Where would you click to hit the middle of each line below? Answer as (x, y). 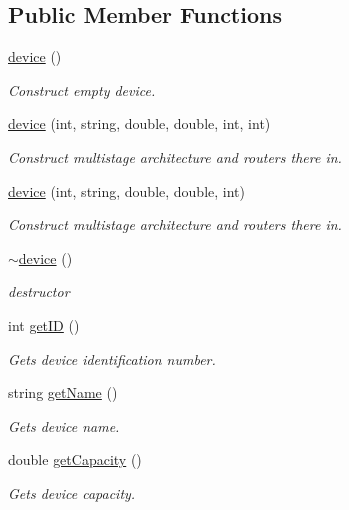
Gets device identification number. (112, 358)
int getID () (44, 324)
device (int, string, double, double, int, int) (139, 123)
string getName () (63, 392)
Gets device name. (64, 425)
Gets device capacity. (72, 492)
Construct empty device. (82, 89)
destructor (39, 291)
